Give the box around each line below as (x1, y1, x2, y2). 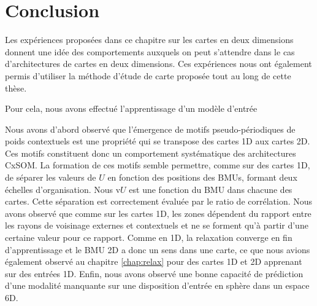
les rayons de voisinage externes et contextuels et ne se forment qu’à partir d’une (5, 219, 308, 232)
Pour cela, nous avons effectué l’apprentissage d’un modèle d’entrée (5, 102, 258, 115)
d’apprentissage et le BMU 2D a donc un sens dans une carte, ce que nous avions (5, 243, 310, 256)
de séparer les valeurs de (5, 171, 96, 184)
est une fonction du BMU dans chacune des (129, 182, 292, 195)
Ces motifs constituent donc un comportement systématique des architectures (5, 146, 296, 159)
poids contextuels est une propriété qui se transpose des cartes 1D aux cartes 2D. (5, 135, 310, 147)
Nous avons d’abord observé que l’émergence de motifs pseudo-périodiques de (5, 122, 296, 135)
